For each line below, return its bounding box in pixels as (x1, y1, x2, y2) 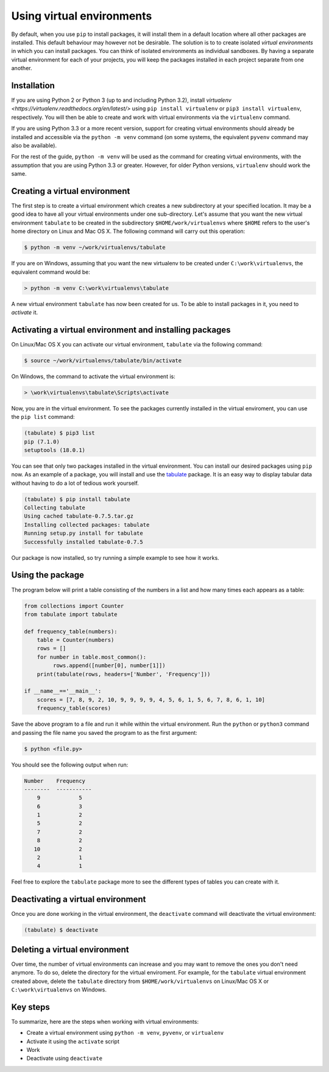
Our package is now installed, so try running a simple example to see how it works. (11, 554, 219, 561)
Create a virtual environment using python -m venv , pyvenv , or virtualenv (26, 1029, 224, 1037)
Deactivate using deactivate (26, 1055, 103, 1062)
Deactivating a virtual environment (11, 894, 146, 905)
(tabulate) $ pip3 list (24, 430, 96, 437)
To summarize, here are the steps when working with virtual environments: (11, 1018, 199, 1025)
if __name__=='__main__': (24, 688, 102, 695)
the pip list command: (11, 413, 76, 421)
